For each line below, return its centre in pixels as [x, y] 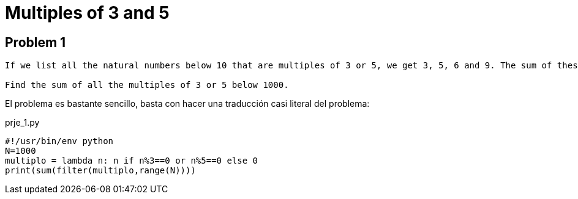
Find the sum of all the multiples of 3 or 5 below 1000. [147, 85]
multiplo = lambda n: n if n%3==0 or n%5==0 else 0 [132, 161]
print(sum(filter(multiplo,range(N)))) [100, 171]
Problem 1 [36, 42]
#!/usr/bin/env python [59, 141]
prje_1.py [22, 123]
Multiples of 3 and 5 [87, 13]
